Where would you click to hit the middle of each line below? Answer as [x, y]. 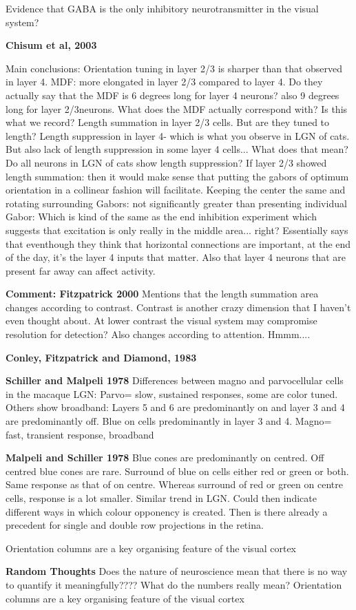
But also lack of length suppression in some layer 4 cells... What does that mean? [177, 149]
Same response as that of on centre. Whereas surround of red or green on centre [174, 484]
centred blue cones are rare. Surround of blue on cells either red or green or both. [177, 471]
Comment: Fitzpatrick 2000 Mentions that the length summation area [162, 294]
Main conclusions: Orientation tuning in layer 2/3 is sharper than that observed [174, 68]
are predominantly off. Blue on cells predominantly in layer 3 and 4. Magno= [169, 421]
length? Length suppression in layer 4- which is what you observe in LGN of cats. [178, 135]
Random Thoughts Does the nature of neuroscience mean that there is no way [177, 571]
